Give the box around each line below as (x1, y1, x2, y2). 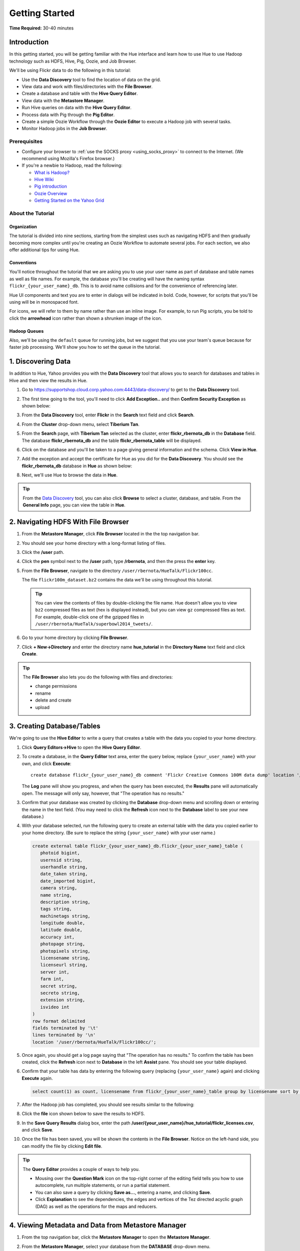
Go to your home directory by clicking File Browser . (21, 635, 128, 641)
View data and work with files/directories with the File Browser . (21, 84, 152, 90)
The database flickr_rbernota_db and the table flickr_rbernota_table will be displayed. (21, 437, 202, 443)
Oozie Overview (34, 190, 67, 196)
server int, (40, 969, 69, 975)
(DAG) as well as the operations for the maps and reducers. (35, 1203, 157, 1209)
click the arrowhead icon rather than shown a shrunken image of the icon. (9, 315, 162, 321)
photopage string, (40, 941, 85, 947)
